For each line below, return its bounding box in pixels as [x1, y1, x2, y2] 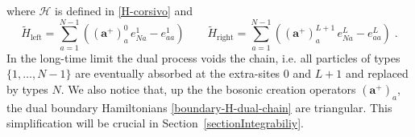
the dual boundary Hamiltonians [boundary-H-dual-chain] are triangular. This [6, 99, 392, 115]
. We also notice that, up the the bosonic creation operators [60, 80, 356, 97]
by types [6, 80, 48, 97]
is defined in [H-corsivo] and [55, 2, 193, 18]
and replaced [346, 65, 409, 82]
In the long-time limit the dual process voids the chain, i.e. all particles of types [6, 49, 400, 66]
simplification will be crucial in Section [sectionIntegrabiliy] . [6, 115, 304, 131]
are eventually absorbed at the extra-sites [75, 65, 280, 82]
